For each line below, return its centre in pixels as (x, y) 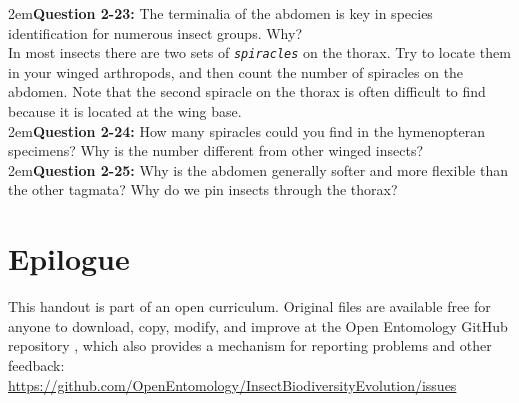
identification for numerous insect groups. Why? (155, 32)
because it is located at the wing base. (125, 111)
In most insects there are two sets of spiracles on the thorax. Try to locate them (259, 52)
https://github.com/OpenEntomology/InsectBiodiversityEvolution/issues (232, 384)
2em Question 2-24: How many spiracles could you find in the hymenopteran (246, 130)
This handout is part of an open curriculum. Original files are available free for (249, 306)
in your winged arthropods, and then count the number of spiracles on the (236, 71)
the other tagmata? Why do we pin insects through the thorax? (203, 189)
